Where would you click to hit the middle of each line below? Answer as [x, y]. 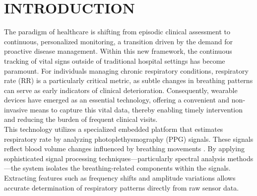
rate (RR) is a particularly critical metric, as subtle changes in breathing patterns [128, 80]
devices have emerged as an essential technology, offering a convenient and [117, 100]
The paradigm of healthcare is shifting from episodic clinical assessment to [117, 32]
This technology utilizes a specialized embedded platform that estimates [114, 129]
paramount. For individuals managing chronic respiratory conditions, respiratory [126, 70]
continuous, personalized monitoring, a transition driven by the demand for [118, 41]
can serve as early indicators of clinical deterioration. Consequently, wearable [121, 90]
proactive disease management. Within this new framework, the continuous [118, 51]
